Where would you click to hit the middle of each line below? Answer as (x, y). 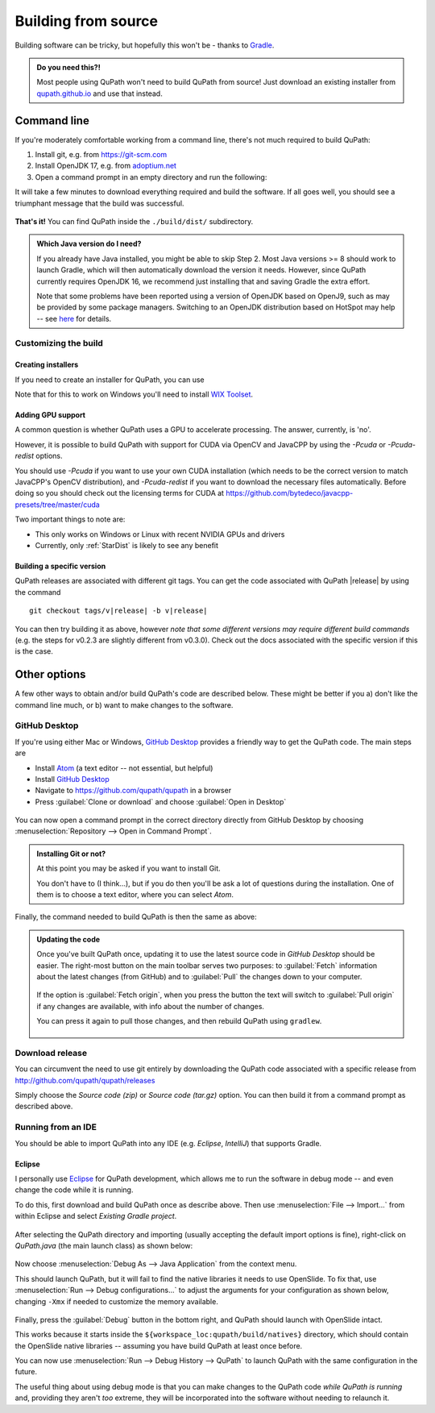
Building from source (87, 21)
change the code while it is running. (74, 1190)
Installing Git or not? (71, 854)
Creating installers (47, 365)
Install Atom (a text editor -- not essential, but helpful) (124, 768)
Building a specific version (60, 566)
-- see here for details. (74, 318)
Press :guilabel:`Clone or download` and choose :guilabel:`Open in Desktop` (161, 801)
